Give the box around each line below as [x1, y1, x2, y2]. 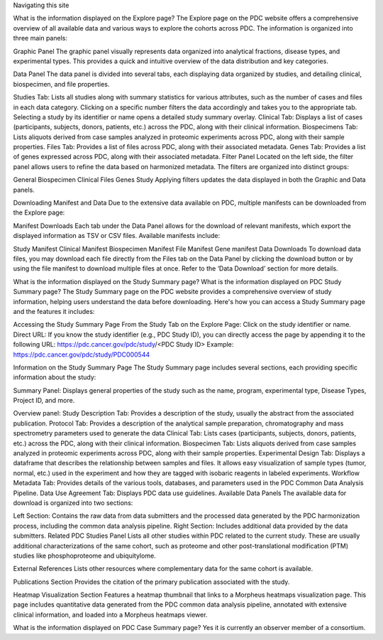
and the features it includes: [13, 307, 95, 315]
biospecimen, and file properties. [13, 80, 110, 88]
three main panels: [13, 34, 67, 43]
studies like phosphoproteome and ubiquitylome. [13, 551, 156, 560]
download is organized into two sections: [13, 498, 133, 507]
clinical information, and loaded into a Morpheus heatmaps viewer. [13, 610, 208, 619]
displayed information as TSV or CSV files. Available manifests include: [13, 232, 221, 240]
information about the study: [13, 373, 96, 381]
